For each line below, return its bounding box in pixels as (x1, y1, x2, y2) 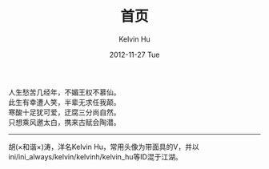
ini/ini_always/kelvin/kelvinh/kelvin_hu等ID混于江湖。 (8, 151, 183, 161)
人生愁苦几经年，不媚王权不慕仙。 (8, 87, 121, 97)
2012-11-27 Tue (109, 50, 160, 59)
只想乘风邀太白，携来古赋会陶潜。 (8, 117, 121, 127)
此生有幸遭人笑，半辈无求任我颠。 (8, 97, 121, 107)
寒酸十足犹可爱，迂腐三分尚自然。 (8, 107, 121, 117)
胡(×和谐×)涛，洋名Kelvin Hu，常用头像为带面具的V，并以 (8, 142, 200, 151)
